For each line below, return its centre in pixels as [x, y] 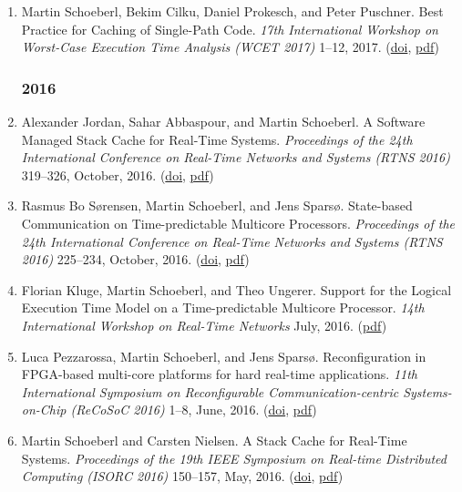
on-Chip [44, 410]
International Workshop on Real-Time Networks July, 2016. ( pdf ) [204, 325]
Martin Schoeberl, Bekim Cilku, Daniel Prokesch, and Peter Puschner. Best [232, 11]
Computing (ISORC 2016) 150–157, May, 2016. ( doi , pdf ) [182, 476]
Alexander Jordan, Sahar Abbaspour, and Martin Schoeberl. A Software [223, 121]
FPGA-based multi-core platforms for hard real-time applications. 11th [220, 374]
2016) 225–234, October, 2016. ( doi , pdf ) [135, 259]
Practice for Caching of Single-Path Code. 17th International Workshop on [230, 29]
